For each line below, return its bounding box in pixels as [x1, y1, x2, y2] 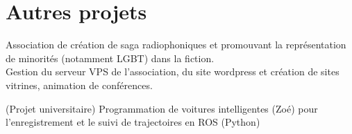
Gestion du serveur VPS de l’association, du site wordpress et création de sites [6, 64, 340, 79]
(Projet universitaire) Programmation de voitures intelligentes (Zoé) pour [6, 101, 318, 115]
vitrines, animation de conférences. [6, 77, 153, 92]
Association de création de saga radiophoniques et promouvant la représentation [6, 37, 346, 52]
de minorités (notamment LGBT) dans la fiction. [6, 50, 215, 65]
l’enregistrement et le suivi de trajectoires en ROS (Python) [6, 115, 260, 129]
